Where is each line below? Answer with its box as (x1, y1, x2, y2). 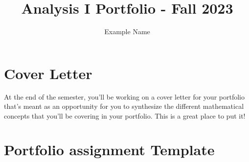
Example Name (104, 26, 150, 37)
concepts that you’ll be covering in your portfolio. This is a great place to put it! (4, 110, 246, 121)
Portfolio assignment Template (4, 139, 215, 159)
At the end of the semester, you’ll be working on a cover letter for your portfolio (4, 91, 245, 101)
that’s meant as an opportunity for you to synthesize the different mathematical (4, 101, 244, 111)
